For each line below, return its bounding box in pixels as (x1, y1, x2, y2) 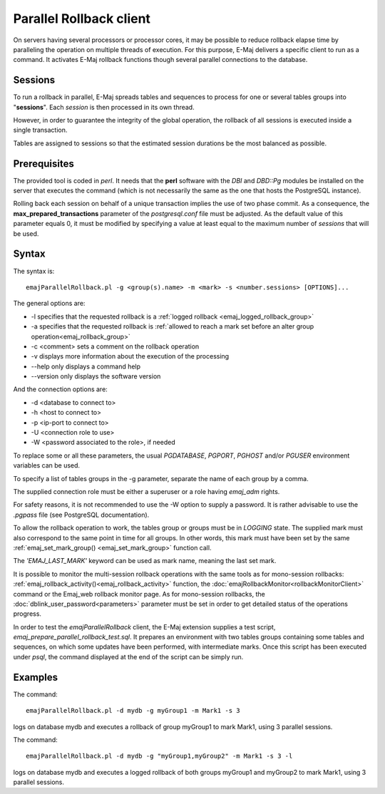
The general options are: (13, 299, 86, 308)
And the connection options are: (13, 385, 108, 393)
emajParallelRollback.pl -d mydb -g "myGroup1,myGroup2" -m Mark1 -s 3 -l (26, 752, 293, 761)
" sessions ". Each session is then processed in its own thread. (13, 103, 195, 111)
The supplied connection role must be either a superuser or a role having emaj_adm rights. (13, 487, 280, 495)
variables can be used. (13, 461, 81, 470)
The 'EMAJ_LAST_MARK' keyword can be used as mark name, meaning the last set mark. (13, 557, 277, 565)
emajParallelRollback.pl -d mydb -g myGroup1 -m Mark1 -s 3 (26, 706, 240, 715)
